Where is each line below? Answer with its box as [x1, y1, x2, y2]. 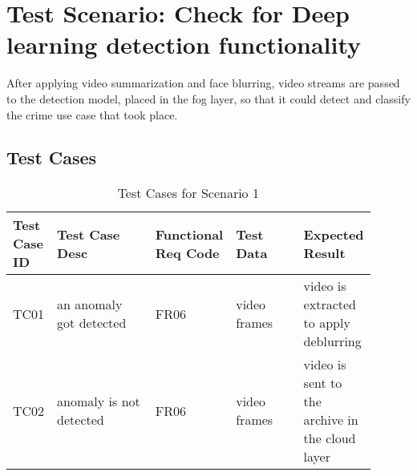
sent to [303, 373, 342, 393]
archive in [303, 410, 358, 430]
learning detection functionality [6, 28, 362, 61]
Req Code [155, 243, 220, 262]
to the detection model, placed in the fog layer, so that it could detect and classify [6, 90, 411, 107]
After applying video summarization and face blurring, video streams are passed [6, 75, 400, 91]
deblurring [303, 332, 362, 351]
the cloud [303, 429, 356, 448]
